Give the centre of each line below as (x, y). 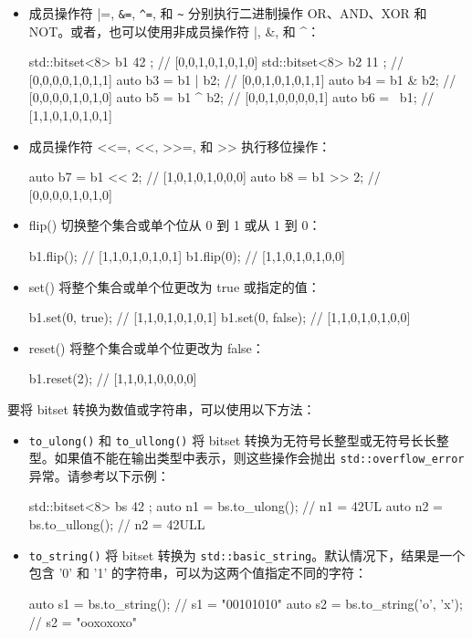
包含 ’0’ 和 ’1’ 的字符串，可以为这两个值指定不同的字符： (198, 573)
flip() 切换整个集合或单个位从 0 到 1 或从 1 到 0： (175, 225)
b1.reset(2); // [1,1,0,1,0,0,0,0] (113, 378)
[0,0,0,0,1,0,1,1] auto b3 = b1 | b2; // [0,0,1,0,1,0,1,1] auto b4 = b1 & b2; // (242, 79)
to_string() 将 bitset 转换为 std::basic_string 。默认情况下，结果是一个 (247, 554)
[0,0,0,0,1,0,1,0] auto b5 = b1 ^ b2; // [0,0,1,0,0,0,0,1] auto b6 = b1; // (231, 97)
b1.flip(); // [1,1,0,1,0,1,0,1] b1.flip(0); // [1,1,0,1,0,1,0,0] (187, 256)
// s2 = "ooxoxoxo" (83, 621)
